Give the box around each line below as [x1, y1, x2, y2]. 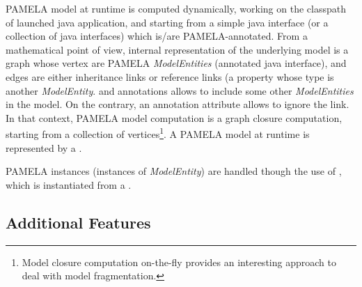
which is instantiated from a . [6, 177, 132, 192]
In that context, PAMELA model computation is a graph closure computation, [6, 110, 343, 125]
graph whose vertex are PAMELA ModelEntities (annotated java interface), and [6, 56, 347, 70]
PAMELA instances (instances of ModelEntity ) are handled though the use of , [6, 164, 342, 178]
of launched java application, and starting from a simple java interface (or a [6, 15, 329, 29]
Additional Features [6, 211, 151, 233]
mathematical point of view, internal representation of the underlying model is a [6, 42, 349, 56]
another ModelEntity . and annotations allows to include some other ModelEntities [6, 83, 354, 98]
